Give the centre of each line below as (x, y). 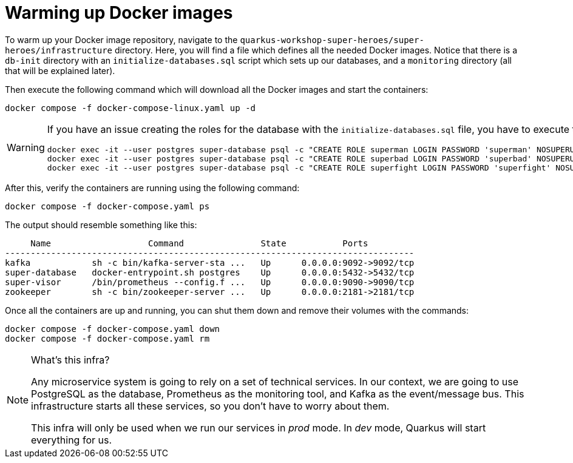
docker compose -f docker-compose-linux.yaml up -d (131, 108)
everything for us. (72, 440)
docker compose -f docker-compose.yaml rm (107, 338)
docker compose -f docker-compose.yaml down (113, 329)
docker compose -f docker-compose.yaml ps (107, 206)
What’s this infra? (70, 360)
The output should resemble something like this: (101, 225)
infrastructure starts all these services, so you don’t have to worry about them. (210, 406)
